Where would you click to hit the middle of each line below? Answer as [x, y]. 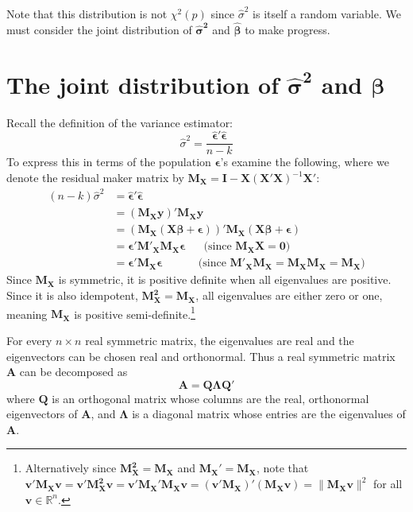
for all [388, 484]
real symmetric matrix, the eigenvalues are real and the [220, 340]
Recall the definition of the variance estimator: [120, 122]
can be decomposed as [73, 372]
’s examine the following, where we [305, 162]
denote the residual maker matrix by [95, 177]
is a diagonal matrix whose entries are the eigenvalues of [269, 414]
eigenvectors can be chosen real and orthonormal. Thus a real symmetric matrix [201, 356]
